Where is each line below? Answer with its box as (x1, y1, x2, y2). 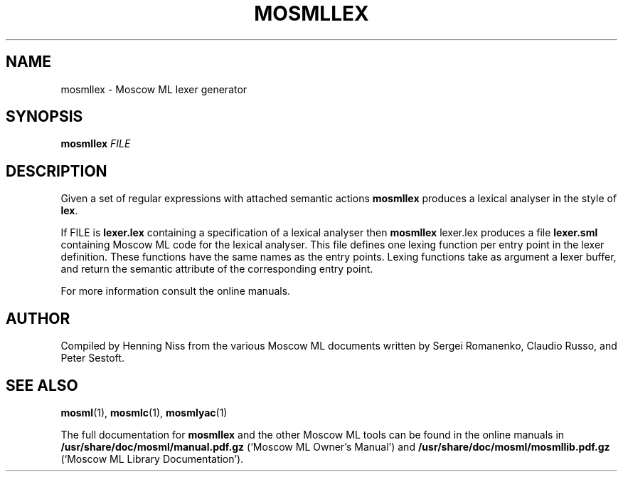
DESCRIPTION (6, 162, 107, 180)
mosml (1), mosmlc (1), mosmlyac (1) (60, 406, 228, 419)
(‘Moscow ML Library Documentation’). (60, 452, 244, 465)
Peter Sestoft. (60, 352, 124, 365)
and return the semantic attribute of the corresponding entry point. (60, 263, 373, 276)
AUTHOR (6, 309, 70, 327)
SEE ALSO (6, 376, 78, 394)
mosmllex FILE (60, 137, 131, 150)
